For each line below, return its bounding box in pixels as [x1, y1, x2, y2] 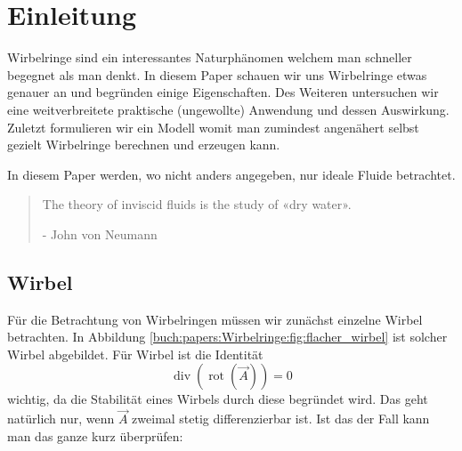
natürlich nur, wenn [7, 409, 115, 428]
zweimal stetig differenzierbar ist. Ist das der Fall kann [132, 409, 430, 428]
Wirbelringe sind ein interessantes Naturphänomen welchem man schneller [7, 48, 412, 67]
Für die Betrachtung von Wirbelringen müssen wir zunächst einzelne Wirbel [7, 310, 423, 328]
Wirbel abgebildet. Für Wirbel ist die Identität [7, 344, 263, 363]
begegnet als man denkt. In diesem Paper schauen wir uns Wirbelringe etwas [7, 65, 427, 84]
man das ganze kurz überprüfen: [7, 426, 183, 445]
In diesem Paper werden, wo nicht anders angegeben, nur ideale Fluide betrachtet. [7, 165, 456, 183]
